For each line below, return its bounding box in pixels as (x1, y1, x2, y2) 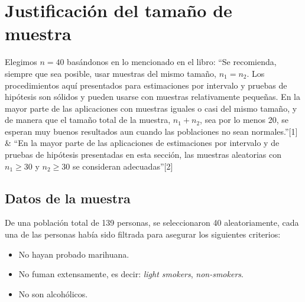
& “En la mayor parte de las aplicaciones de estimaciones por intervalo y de (5, 137, 280, 149)
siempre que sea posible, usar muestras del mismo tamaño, (5, 67, 216, 79)
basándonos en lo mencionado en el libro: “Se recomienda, (67, 56, 277, 68)
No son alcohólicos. (18, 287, 88, 300)
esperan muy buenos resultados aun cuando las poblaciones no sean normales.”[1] (5, 125, 298, 137)
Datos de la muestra (5, 189, 131, 207)
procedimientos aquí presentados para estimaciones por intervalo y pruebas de (5, 79, 287, 91)
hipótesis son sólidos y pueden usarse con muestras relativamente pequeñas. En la (5, 90, 300, 103)
